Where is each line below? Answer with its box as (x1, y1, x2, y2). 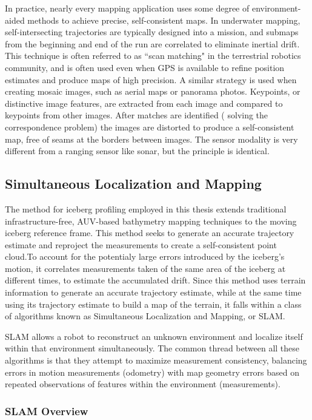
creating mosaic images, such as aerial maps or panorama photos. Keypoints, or (5, 85, 300, 98)
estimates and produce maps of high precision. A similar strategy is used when (5, 73, 297, 86)
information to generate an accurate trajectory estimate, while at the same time (5, 286, 302, 299)
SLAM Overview (5, 403, 88, 418)
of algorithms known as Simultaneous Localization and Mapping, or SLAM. (5, 310, 285, 322)
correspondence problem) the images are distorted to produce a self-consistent (5, 120, 294, 133)
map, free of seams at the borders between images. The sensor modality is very (5, 132, 298, 145)
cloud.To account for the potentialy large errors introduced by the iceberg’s (5, 250, 285, 263)
